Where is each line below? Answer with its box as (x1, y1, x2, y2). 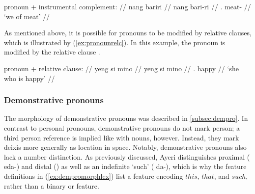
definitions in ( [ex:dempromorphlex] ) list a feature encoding (4, 170, 183, 181)
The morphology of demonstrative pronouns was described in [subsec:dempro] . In (4, 113, 248, 123)
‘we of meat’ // (4, 11, 50, 21)
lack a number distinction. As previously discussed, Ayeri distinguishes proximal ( (4, 151, 250, 162)
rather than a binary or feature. (4, 180, 99, 191)
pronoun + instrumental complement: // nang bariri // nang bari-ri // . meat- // (4, 1, 251, 11)
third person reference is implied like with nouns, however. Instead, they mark (4, 132, 239, 142)
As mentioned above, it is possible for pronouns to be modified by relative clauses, (4, 28, 252, 38)
